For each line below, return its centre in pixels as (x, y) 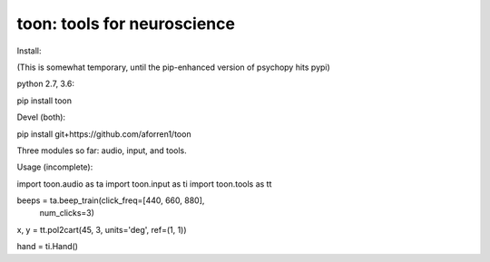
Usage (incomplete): (55, 167)
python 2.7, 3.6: (46, 84)
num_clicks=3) (67, 213)
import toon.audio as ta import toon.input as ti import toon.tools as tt (144, 184)
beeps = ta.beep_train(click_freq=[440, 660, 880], (111, 200)
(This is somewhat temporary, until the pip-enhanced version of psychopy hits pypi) (173, 67)
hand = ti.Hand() (48, 247)
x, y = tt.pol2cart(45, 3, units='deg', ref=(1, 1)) (102, 229)
